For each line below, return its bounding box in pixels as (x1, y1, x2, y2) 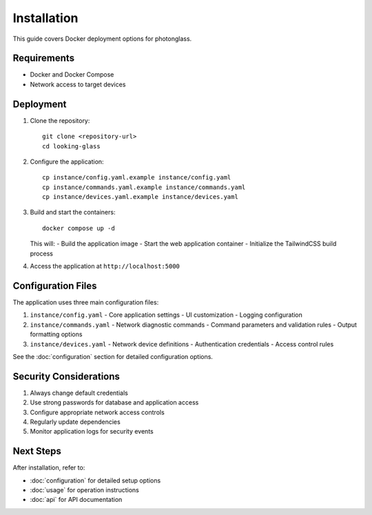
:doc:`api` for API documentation (30, 496, 123, 504)
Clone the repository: (30, 116, 90, 124)
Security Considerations (12, 370, 121, 382)
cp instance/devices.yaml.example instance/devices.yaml (42, 193, 239, 201)
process (30, 249, 53, 257)
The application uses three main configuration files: (12, 298, 159, 307)
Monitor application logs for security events (30, 427, 154, 436)
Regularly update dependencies (30, 418, 121, 426)
